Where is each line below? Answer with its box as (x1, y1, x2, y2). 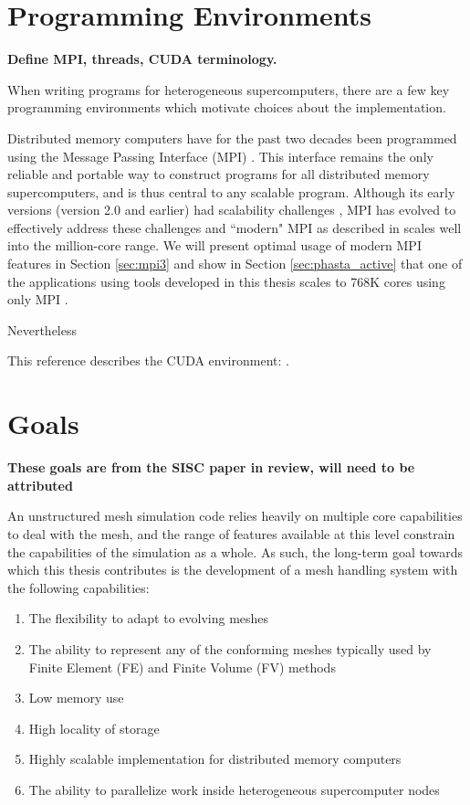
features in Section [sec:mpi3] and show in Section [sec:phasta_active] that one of (7, 254, 463, 273)
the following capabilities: (7, 577, 150, 597)
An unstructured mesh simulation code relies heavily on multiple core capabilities (7, 506, 463, 525)
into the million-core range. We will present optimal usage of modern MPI (7, 236, 422, 255)
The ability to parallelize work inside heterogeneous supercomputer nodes (28, 779, 440, 799)
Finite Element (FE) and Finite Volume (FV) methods (28, 657, 336, 676)
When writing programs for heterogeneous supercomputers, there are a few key (7, 79, 450, 99)
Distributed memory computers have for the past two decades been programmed (7, 128, 457, 147)
